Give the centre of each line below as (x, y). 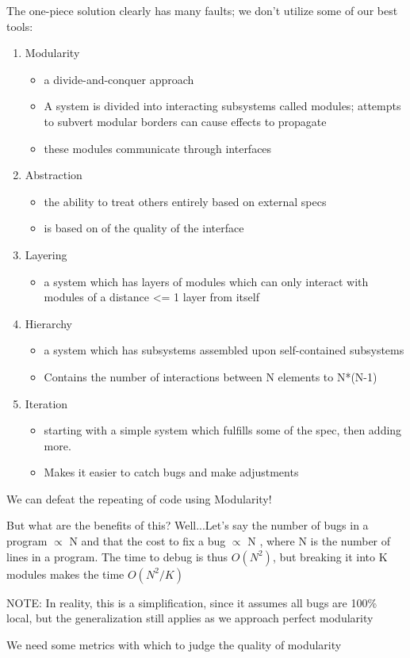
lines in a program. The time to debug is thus (117, 556)
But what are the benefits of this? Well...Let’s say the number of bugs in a (188, 525)
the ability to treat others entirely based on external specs (185, 201)
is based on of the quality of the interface (144, 228)
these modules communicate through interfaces (158, 148)
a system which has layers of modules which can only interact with (206, 281)
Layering (46, 254)
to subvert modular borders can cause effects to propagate (185, 121)
